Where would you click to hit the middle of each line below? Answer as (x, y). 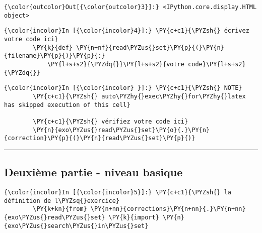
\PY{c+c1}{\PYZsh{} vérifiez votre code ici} (111, 121)
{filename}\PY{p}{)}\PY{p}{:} (55, 56)
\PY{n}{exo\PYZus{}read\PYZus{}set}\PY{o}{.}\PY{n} (121, 130)
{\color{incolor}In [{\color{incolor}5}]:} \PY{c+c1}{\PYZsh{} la (118, 193)
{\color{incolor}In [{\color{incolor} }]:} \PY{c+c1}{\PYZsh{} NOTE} (123, 88)
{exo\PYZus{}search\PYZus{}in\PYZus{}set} (76, 226)
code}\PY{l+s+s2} (217, 64)
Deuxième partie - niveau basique (93, 172)
